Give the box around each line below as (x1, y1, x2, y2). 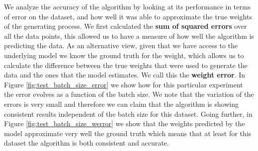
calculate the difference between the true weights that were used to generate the (4, 60, 248, 70)
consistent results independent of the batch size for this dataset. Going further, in (4, 108, 253, 119)
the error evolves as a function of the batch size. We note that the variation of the (4, 89, 254, 99)
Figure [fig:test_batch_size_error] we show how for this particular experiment (4, 79, 243, 89)
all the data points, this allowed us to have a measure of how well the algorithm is (4, 30, 254, 41)
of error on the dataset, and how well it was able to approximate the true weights (4, 11, 252, 21)
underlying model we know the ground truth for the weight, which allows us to (4, 50, 244, 60)
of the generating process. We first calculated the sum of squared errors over (4, 21, 247, 31)
